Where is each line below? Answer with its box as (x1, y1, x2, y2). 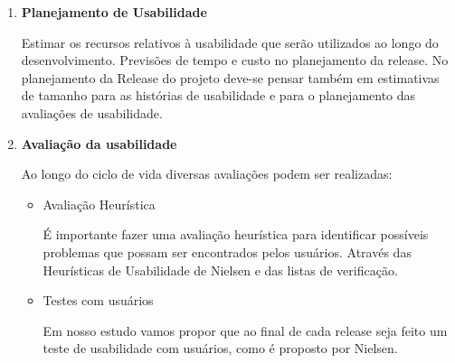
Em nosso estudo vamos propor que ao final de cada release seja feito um (43, 321, 448, 340)
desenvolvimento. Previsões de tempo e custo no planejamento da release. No (21, 51, 449, 70)
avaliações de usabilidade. (21, 103, 163, 122)
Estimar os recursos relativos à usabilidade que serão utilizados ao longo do (21, 33, 439, 51)
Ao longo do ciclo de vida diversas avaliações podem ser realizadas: (21, 164, 393, 183)
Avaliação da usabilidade (21, 134, 177, 153)
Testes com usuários (43, 291, 154, 310)
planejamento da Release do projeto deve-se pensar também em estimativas (21, 68, 440, 87)
